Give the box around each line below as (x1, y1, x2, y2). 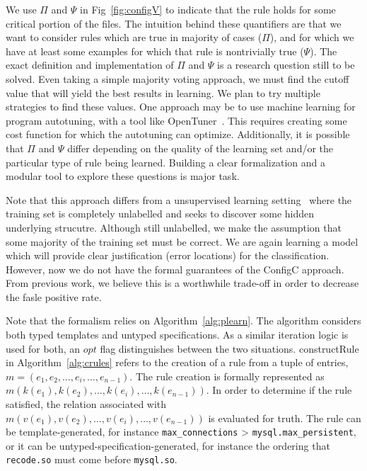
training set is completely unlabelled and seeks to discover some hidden (6, 206, 315, 221)
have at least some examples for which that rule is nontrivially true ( (6, 43, 304, 58)
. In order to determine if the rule (206, 382, 352, 397)
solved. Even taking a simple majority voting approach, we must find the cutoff (6, 71, 349, 86)
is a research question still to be (217, 57, 355, 72)
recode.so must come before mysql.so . (6, 452, 177, 467)
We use (6, 2, 37, 16)
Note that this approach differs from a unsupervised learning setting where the (6, 192, 352, 207)
